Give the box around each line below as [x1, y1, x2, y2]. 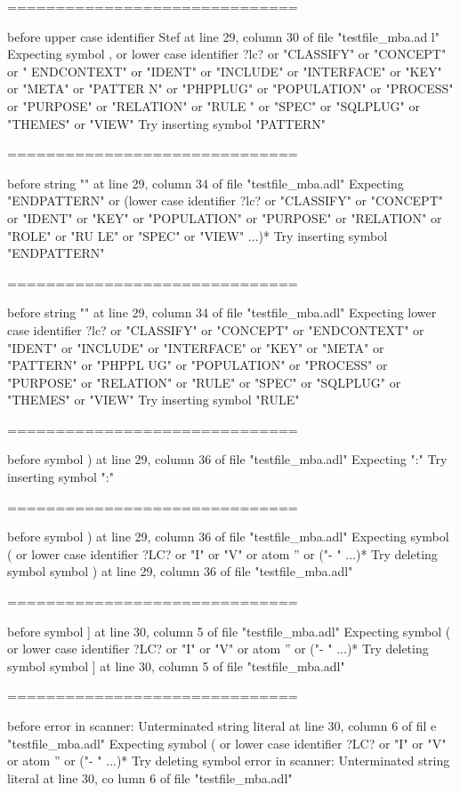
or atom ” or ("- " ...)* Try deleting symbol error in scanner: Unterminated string [7, 751, 450, 770]
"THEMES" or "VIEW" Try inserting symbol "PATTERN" [7, 114, 327, 132]
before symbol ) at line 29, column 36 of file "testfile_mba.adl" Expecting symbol [7, 527, 449, 546]
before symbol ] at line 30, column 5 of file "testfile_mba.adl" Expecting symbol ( [7, 621, 451, 640]
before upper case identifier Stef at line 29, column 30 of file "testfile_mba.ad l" [7, 27, 440, 45]
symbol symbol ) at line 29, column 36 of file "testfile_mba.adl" [7, 562, 353, 581]
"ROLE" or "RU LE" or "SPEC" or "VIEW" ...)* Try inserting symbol [7, 226, 388, 244]
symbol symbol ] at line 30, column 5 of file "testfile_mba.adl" [7, 656, 345, 675]
